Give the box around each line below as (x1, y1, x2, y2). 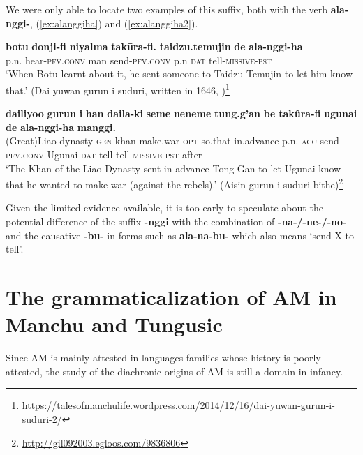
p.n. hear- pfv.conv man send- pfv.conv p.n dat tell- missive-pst (6, 52, 272, 67)
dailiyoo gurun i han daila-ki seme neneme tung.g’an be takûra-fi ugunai (6, 106, 357, 121)
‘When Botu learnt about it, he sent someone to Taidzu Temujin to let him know (6, 66, 353, 81)
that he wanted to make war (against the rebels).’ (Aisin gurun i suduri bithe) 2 (6, 175, 343, 191)
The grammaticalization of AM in (6, 283, 337, 311)
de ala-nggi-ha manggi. (6, 119, 117, 134)
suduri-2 (22, 411, 57, 426)
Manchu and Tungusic (6, 310, 223, 338)
